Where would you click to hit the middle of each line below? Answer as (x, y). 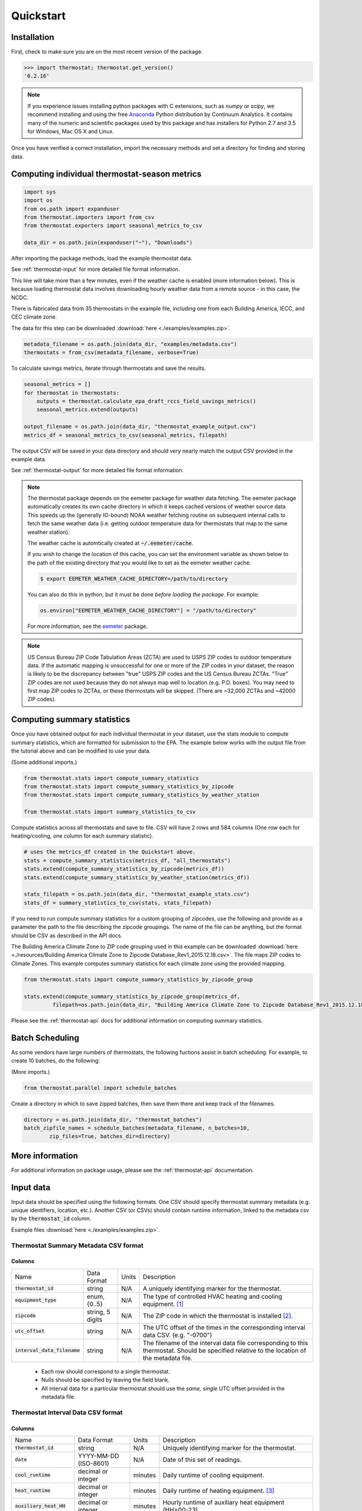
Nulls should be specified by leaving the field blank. (106, 1380)
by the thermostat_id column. (51, 1218)
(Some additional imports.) (44, 762)
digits (94, 1319)
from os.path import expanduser (72, 209)
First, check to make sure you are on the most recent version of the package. (107, 52)
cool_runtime (33, 1475)
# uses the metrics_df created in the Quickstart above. (110, 852)
